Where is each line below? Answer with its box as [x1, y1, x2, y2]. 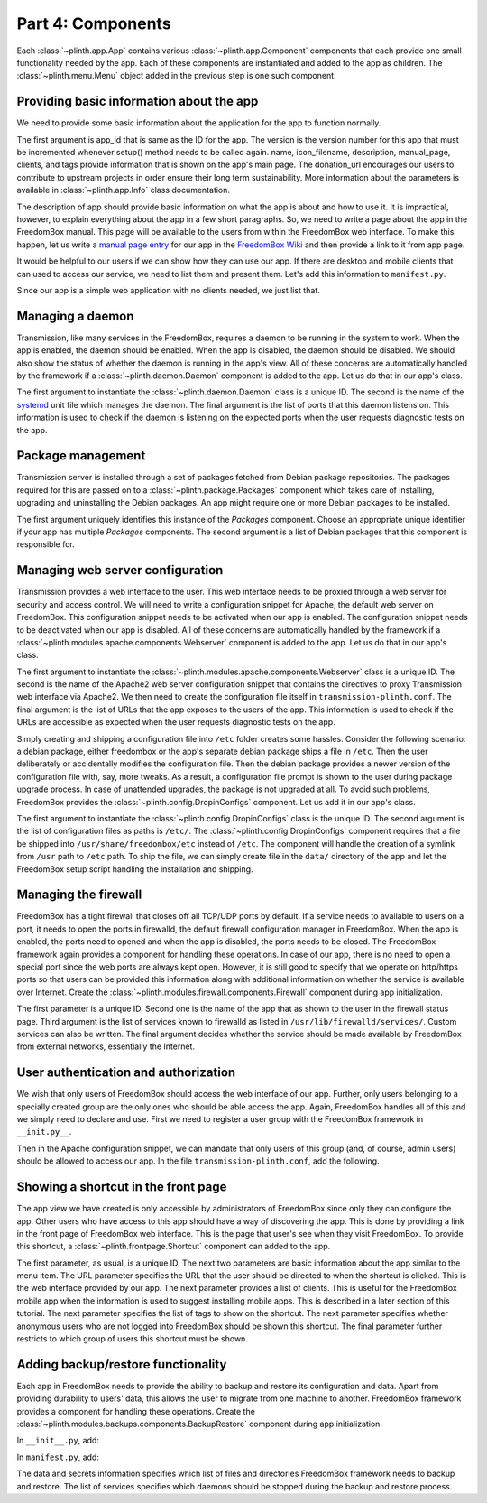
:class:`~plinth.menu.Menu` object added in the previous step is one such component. [16, 70, 337, 81]
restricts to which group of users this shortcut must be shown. [16, 1333, 248, 1344]
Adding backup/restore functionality [16, 1357, 227, 1372]
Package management [16, 448, 146, 464]
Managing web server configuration [16, 562, 224, 578]
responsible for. [16, 539, 76, 550]
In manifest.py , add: [16, 1452, 99, 1462]
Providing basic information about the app [16, 94, 259, 109]
